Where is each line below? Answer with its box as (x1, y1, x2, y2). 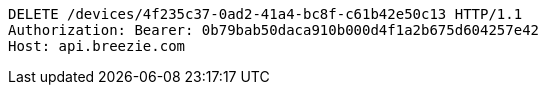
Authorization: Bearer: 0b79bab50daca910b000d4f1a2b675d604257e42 (8, 22, 540, 38)
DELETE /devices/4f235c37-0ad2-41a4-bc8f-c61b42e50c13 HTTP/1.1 (8, 6, 523, 22)
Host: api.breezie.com (8, 38, 186, 54)
